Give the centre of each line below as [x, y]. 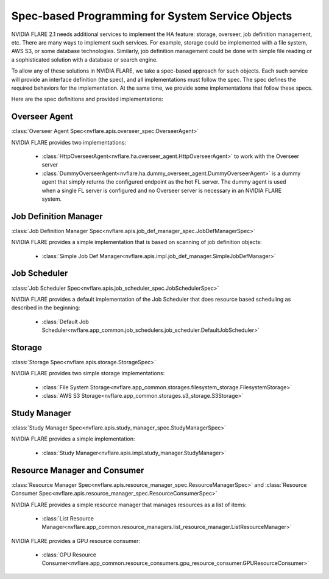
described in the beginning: [46, 307]
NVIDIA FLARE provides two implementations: [69, 142]
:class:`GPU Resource [69, 555]
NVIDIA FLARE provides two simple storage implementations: [88, 373]
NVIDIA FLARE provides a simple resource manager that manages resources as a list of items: [129, 505]
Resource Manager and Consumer [78, 470]
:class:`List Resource [68, 518]
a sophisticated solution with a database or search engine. [85, 59]
